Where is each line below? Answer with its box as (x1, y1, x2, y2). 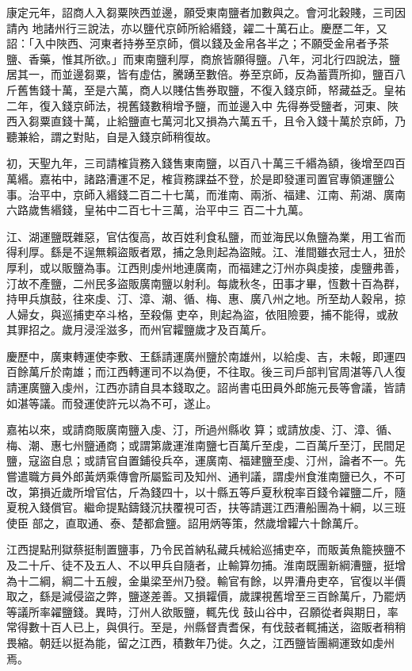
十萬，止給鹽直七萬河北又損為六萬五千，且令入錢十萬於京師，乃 (72, 113, 406, 129)
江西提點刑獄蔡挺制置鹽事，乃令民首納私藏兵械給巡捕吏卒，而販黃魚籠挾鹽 (6, 541, 395, 558)
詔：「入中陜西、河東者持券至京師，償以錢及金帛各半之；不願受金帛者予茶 (6, 35, 389, 52)
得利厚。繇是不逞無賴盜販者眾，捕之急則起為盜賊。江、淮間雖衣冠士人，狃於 (6, 243, 406, 260)
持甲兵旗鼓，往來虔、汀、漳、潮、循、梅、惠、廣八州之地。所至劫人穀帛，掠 (6, 290, 406, 307)
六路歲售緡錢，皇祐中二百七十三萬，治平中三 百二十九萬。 (6, 201, 310, 218)
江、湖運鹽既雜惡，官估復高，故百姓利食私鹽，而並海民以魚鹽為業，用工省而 (6, 228, 406, 244)
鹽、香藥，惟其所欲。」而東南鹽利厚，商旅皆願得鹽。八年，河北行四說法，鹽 (6, 50, 400, 67)
